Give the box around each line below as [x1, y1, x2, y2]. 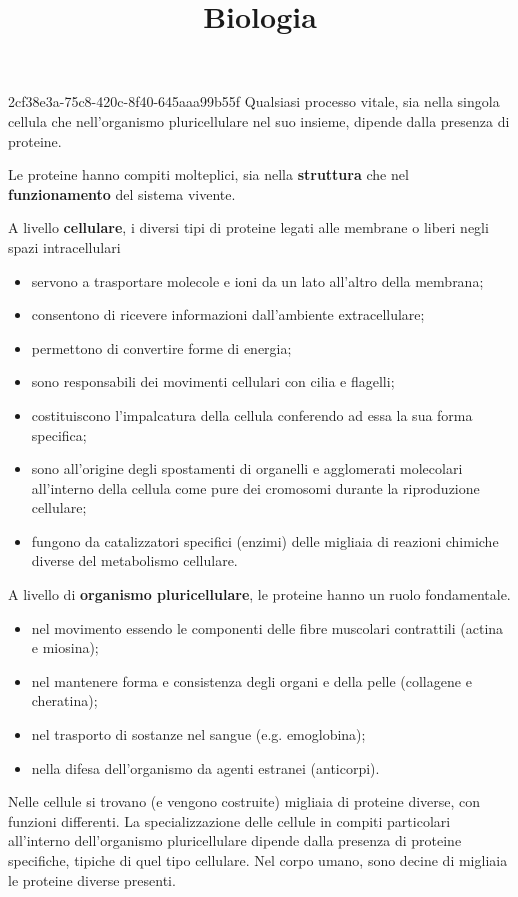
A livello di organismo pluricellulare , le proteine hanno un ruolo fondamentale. [8, 584, 511, 605]
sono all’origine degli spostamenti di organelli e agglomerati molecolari [31, 458, 463, 479]
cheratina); [31, 690, 98, 711]
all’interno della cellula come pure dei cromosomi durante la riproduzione [31, 477, 480, 498]
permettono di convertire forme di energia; [31, 337, 292, 358]
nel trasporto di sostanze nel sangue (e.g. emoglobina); [31, 724, 366, 745]
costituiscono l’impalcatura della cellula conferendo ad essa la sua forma [31, 404, 473, 425]
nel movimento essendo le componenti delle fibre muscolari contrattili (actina [31, 617, 504, 638]
